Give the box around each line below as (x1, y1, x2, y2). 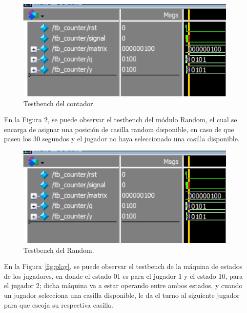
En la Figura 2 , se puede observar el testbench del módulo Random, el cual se (4, 114, 237, 125)
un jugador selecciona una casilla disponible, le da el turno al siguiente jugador (4, 290, 240, 300)
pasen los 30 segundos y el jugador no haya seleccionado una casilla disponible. (4, 134, 240, 144)
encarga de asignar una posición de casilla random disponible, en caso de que (4, 124, 234, 134)
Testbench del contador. (23, 98, 95, 108)
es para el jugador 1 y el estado (123, 270, 216, 281)
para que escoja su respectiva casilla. (4, 299, 113, 310)
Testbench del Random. (23, 245, 94, 255)
